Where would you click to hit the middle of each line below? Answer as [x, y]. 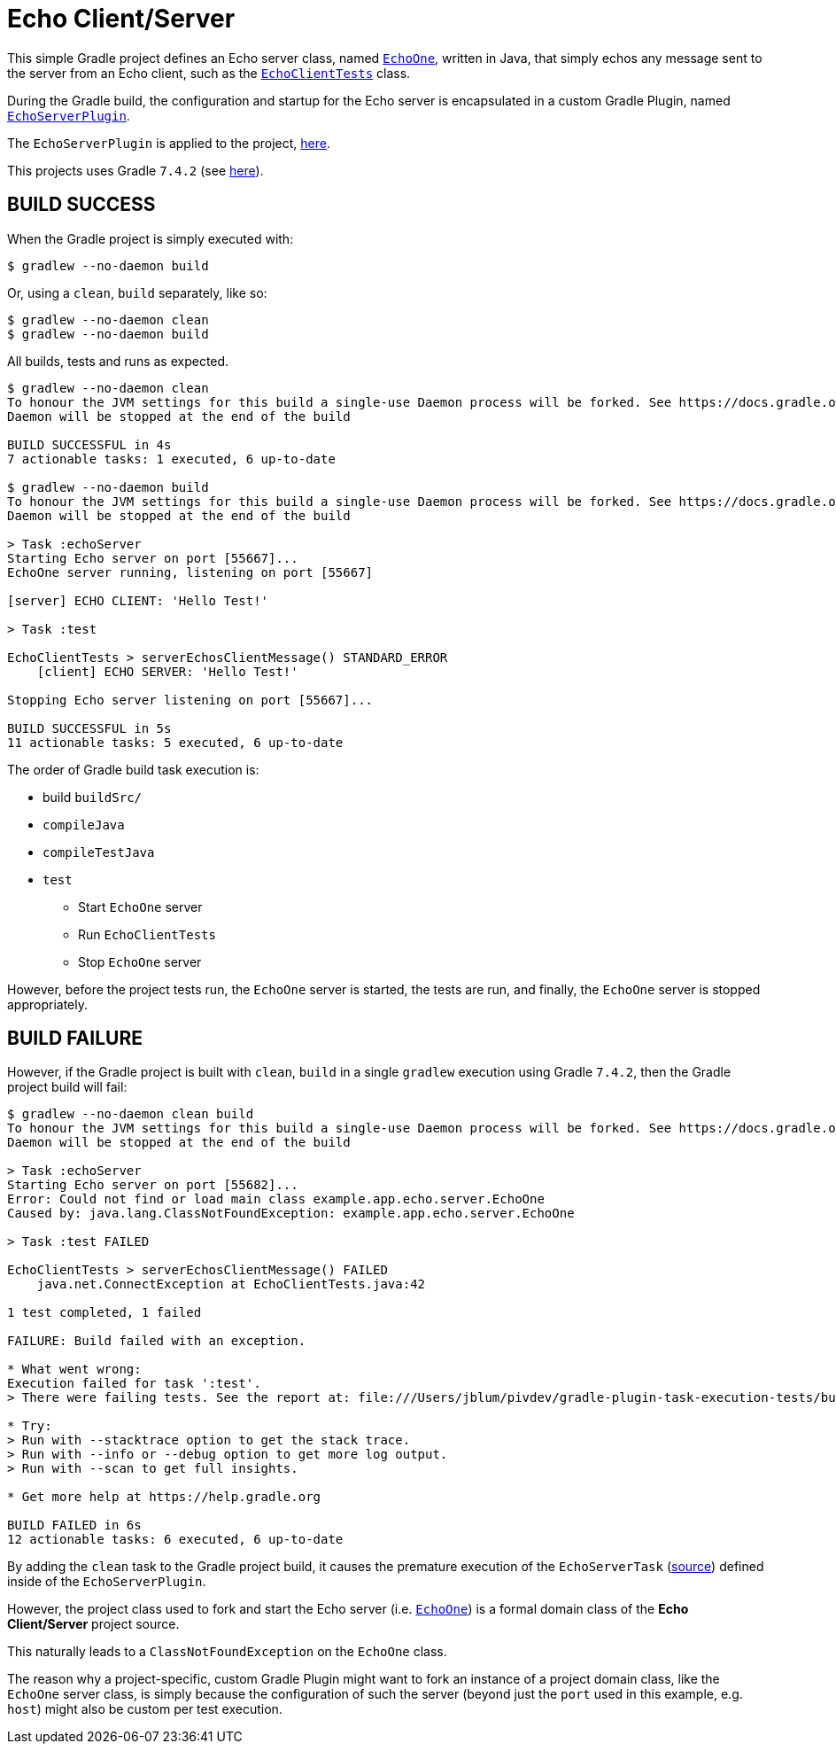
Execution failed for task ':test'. [134, 1384]
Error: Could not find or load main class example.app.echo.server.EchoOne [276, 1199]
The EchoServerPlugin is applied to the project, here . [169, 143]
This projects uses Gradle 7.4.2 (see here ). [135, 170]
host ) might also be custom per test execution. [145, 1709]
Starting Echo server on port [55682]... [153, 1185]
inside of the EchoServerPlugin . [107, 1582]
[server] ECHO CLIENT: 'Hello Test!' [138, 600]
